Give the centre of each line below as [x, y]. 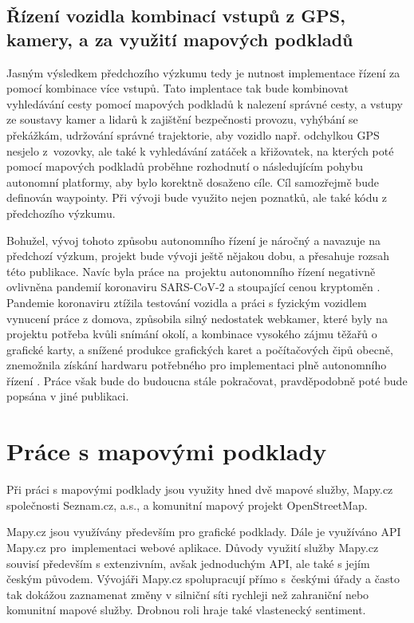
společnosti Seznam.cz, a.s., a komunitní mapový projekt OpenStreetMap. [187, 505]
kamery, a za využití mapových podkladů [180, 39]
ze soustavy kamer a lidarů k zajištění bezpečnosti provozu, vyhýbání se [182, 119]
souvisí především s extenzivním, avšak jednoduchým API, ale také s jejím [188, 563]
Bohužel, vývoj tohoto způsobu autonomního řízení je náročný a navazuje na [193, 240]
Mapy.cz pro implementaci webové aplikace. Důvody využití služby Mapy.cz [193, 547]
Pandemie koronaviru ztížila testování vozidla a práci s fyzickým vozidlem [187, 302]
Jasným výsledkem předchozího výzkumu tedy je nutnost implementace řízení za [203, 72]
